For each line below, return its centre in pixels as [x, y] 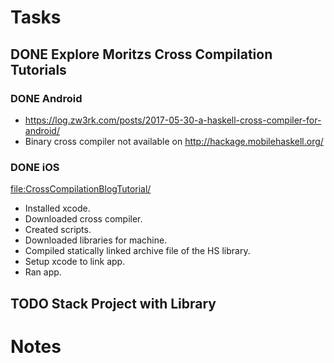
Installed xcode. [57, 208]
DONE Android [46, 98]
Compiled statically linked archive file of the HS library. [137, 251]
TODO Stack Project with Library [113, 303]
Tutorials [38, 69]
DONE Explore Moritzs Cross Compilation [141, 54]
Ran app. [43, 272]
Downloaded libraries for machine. [96, 240]
